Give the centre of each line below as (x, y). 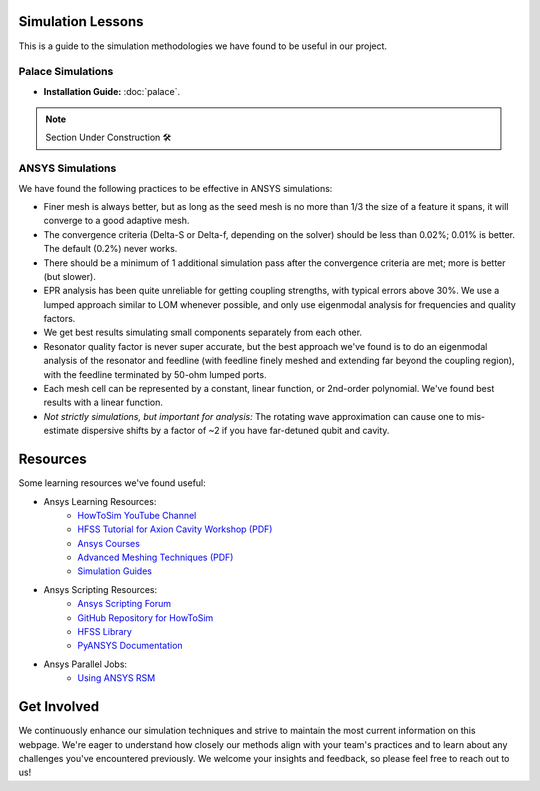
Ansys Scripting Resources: (100, 589)
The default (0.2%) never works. (110, 249)
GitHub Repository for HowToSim (145, 617)
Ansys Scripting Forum (124, 604)
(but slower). (70, 276)
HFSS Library (104, 632)
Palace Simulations (66, 72)
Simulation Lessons (81, 21)
